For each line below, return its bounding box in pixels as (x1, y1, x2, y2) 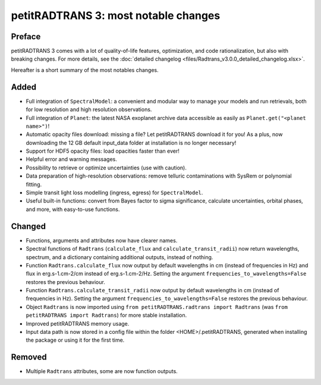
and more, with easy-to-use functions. (26, 206, 120, 213)
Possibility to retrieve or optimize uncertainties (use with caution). (26, 164, 187, 171)
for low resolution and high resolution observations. (26, 106, 152, 113)
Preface (11, 31, 41, 42)
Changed (11, 221, 46, 231)
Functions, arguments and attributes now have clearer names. (26, 236, 178, 244)
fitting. (26, 181, 42, 188)
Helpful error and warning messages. (26, 156, 117, 163)
